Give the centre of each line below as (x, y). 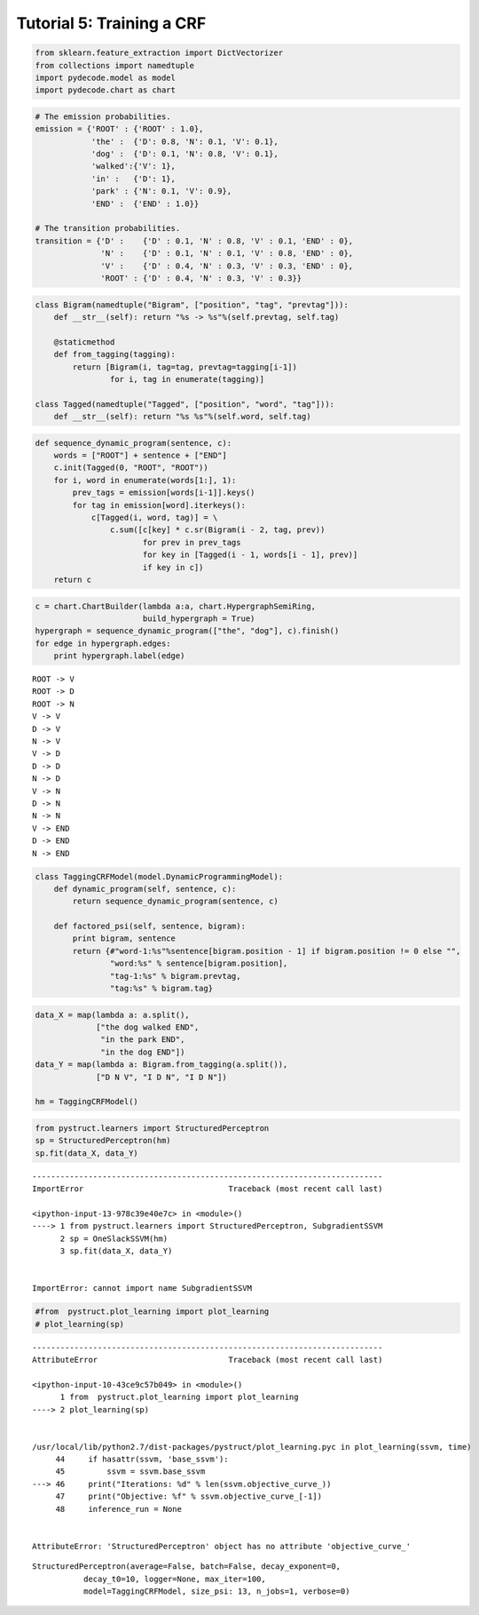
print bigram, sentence (124, 939)
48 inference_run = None (118, 1509)
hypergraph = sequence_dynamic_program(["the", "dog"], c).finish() (187, 631)
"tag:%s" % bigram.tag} (161, 989)
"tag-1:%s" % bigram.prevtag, (175, 976)
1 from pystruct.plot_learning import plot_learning (179, 1397)
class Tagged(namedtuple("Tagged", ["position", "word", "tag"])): (185, 404)
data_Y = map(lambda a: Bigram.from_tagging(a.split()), (161, 1065)
